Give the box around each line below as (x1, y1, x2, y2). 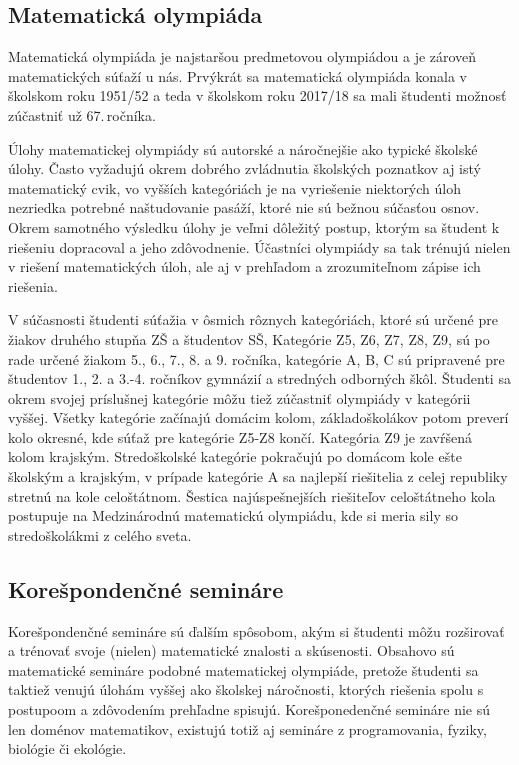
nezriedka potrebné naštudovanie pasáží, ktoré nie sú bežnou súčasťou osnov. (8, 197, 480, 218)
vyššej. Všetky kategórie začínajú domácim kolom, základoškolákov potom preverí (8, 407, 509, 428)
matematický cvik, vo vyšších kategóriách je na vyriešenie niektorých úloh (8, 177, 461, 198)
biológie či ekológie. (8, 738, 127, 759)
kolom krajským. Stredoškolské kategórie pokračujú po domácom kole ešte (8, 446, 462, 467)
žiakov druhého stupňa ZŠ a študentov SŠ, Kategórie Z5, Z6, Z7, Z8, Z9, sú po (8, 328, 490, 349)
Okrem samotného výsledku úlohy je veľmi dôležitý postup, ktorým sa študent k (8, 216, 500, 237)
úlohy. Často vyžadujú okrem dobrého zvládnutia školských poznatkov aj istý (8, 158, 481, 179)
